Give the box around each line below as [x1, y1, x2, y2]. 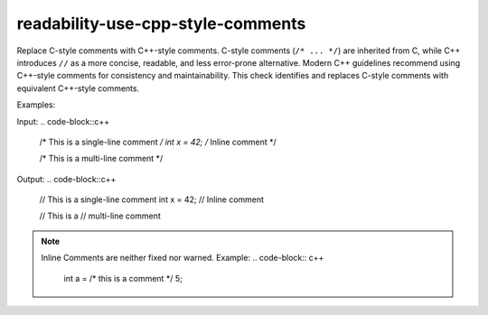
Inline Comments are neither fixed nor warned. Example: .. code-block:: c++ [41, 253, 324, 264]
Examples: [16, 99, 56, 110]
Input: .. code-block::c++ [16, 116, 110, 126]
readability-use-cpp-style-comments [16, 14, 306, 33]
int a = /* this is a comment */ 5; [63, 273, 183, 283]
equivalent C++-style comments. [16, 82, 140, 94]
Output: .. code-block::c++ [16, 173, 117, 184]
